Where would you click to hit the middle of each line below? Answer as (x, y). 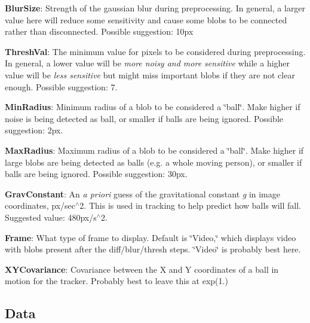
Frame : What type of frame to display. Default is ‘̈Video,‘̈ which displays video (151, 237)
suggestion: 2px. (34, 130)
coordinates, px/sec (40, 205)
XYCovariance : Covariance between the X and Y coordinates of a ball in (142, 269)
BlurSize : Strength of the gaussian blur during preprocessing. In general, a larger (155, 8)
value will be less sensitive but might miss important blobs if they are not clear (150, 74)
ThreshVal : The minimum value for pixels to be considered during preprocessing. (155, 51)
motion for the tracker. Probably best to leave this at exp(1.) (116, 281)
